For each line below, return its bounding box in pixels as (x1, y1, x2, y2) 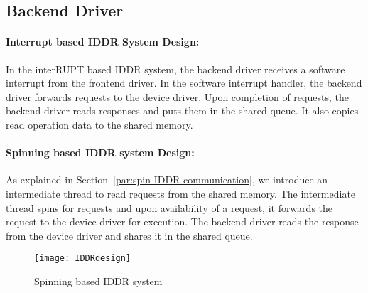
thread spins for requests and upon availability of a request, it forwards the (6, 200, 333, 215)
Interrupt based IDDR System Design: (6, 34, 200, 49)
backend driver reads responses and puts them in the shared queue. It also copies (6, 103, 359, 118)
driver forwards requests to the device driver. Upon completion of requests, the (6, 89, 349, 104)
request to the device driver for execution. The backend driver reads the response (6, 214, 359, 229)
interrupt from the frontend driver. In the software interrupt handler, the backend (6, 75, 362, 90)
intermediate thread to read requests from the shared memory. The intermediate (6, 186, 356, 201)
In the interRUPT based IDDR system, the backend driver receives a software (6, 61, 345, 76)
